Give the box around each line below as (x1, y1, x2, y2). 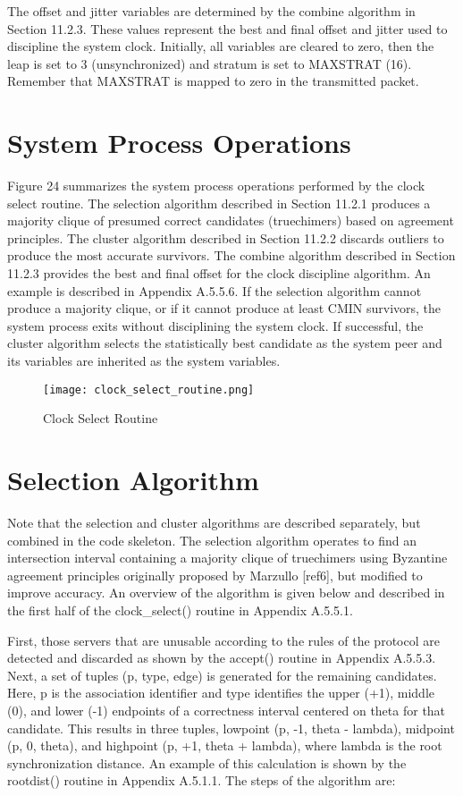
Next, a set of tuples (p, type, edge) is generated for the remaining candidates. (7, 665, 437, 684)
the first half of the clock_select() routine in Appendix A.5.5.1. (7, 600, 353, 619)
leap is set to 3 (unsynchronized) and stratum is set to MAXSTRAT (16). (7, 54, 412, 72)
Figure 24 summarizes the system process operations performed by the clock (7, 176, 425, 195)
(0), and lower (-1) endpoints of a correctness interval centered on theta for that (7, 700, 446, 719)
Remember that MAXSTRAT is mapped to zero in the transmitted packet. (7, 72, 419, 90)
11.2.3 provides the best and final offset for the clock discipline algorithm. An (7, 264, 431, 283)
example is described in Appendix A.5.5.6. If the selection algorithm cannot (7, 281, 422, 300)
